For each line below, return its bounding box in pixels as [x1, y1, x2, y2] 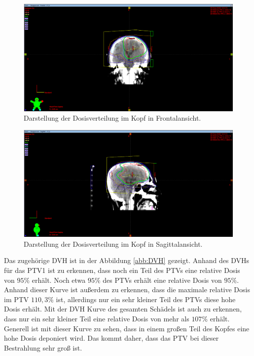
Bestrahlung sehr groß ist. [4, 342, 82, 353]
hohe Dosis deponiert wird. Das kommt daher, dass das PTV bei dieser [4, 333, 219, 343]
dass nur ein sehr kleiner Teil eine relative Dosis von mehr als [4, 313, 189, 324]
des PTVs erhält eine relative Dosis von [103, 274, 222, 285]
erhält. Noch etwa [32, 274, 86, 285]
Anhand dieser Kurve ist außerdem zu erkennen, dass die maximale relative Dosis [4, 284, 250, 295]
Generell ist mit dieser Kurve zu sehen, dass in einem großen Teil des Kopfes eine [4, 323, 250, 333]
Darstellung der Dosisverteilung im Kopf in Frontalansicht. [24, 113, 201, 123]
